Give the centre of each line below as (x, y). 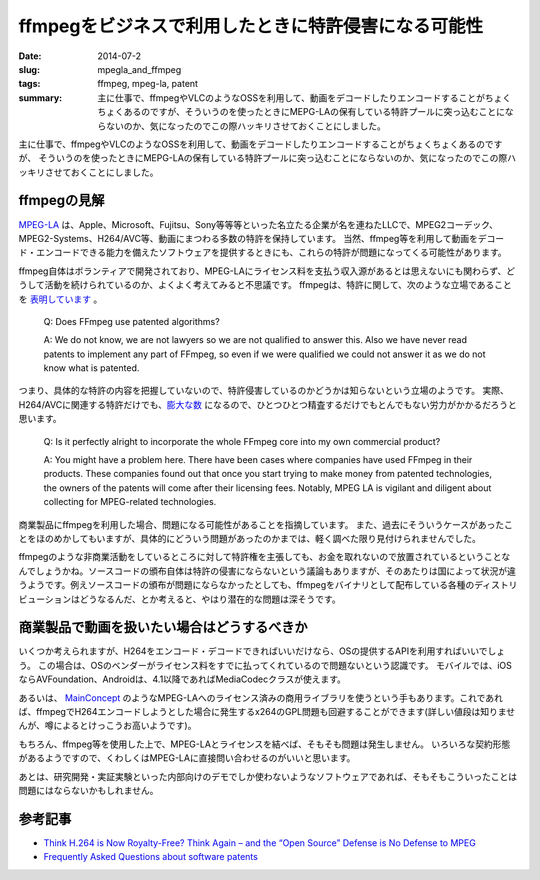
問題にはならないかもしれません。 (88, 790)
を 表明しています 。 (60, 299)
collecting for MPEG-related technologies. (130, 502)
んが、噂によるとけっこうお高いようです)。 (107, 726)
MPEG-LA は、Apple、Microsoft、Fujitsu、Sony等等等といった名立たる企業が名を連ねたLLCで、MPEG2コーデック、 (258, 224)
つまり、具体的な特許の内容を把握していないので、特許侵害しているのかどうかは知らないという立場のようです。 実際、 (264, 391)
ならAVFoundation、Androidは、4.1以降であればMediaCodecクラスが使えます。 (182, 679)
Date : (30, 56)
